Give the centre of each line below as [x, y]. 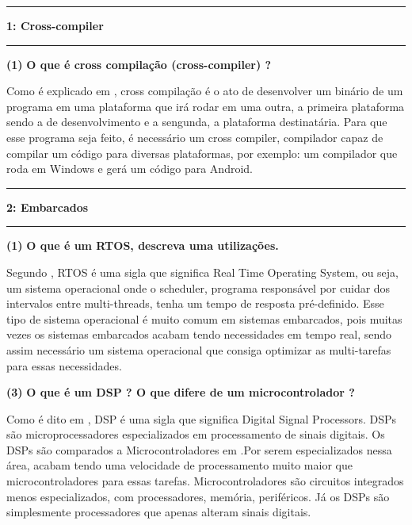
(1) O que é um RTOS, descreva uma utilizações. [143, 245]
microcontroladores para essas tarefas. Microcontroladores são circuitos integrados [205, 481]
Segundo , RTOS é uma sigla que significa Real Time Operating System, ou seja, [202, 272]
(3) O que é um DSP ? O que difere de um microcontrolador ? [181, 392]
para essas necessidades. [64, 365]
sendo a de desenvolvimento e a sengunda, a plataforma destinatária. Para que [197, 122]
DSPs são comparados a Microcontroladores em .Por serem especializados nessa [199, 449]
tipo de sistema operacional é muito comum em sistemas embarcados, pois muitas [204, 318]
